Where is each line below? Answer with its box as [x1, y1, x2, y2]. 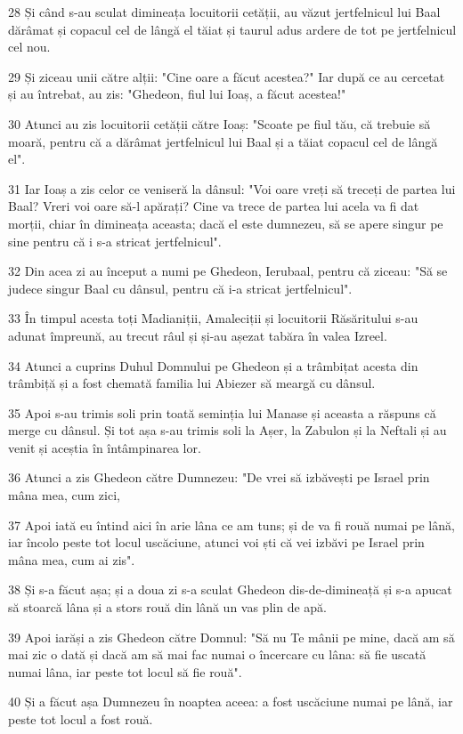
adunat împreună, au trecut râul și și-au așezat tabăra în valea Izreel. [8, 326, 387, 344]
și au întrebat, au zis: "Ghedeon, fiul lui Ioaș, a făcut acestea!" [8, 85, 346, 103]
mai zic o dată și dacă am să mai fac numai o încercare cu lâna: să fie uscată [8, 645, 426, 664]
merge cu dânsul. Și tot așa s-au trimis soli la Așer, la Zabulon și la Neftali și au [8, 421, 447, 440]
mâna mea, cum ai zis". [8, 550, 135, 569]
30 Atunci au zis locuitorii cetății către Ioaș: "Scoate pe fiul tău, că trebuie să [8, 114, 431, 133]
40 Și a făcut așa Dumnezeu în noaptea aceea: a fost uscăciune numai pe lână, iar [8, 692, 453, 711]
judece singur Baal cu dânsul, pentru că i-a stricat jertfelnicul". [8, 278, 353, 297]
